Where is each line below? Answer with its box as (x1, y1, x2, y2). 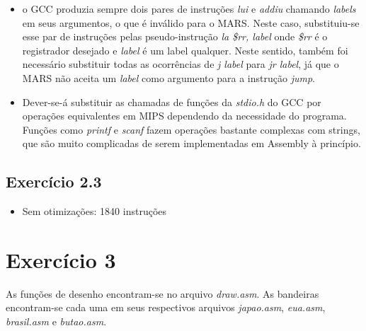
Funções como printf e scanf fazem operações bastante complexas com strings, (22, 122, 360, 137)
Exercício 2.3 (6, 170, 102, 192)
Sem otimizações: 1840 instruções (22, 204, 167, 219)
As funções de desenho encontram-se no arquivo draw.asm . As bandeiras (6, 286, 319, 301)
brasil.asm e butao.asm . (6, 314, 107, 329)
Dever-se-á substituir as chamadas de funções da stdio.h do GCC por (22, 94, 321, 109)
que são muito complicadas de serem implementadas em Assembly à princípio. (22, 136, 361, 151)
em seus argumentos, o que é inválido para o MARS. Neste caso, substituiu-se (22, 15, 360, 30)
